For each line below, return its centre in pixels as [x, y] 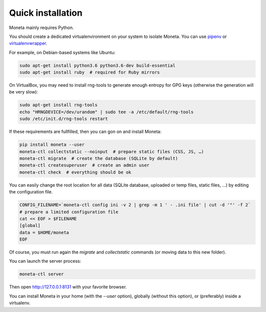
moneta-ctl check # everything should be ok [75, 172]
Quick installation [46, 13]
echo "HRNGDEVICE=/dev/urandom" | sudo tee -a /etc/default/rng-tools [107, 112]
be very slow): [24, 92]
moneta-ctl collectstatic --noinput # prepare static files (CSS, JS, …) [112, 152]
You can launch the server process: [45, 261]
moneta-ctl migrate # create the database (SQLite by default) [99, 158]
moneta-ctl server [42, 274]
